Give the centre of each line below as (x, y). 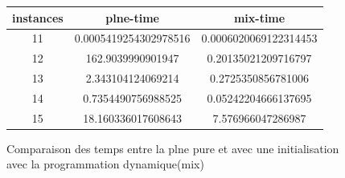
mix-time (259, 17)
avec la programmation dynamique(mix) (105, 164)
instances (38, 17)
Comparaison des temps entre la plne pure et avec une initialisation (173, 148)
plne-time (132, 17)
